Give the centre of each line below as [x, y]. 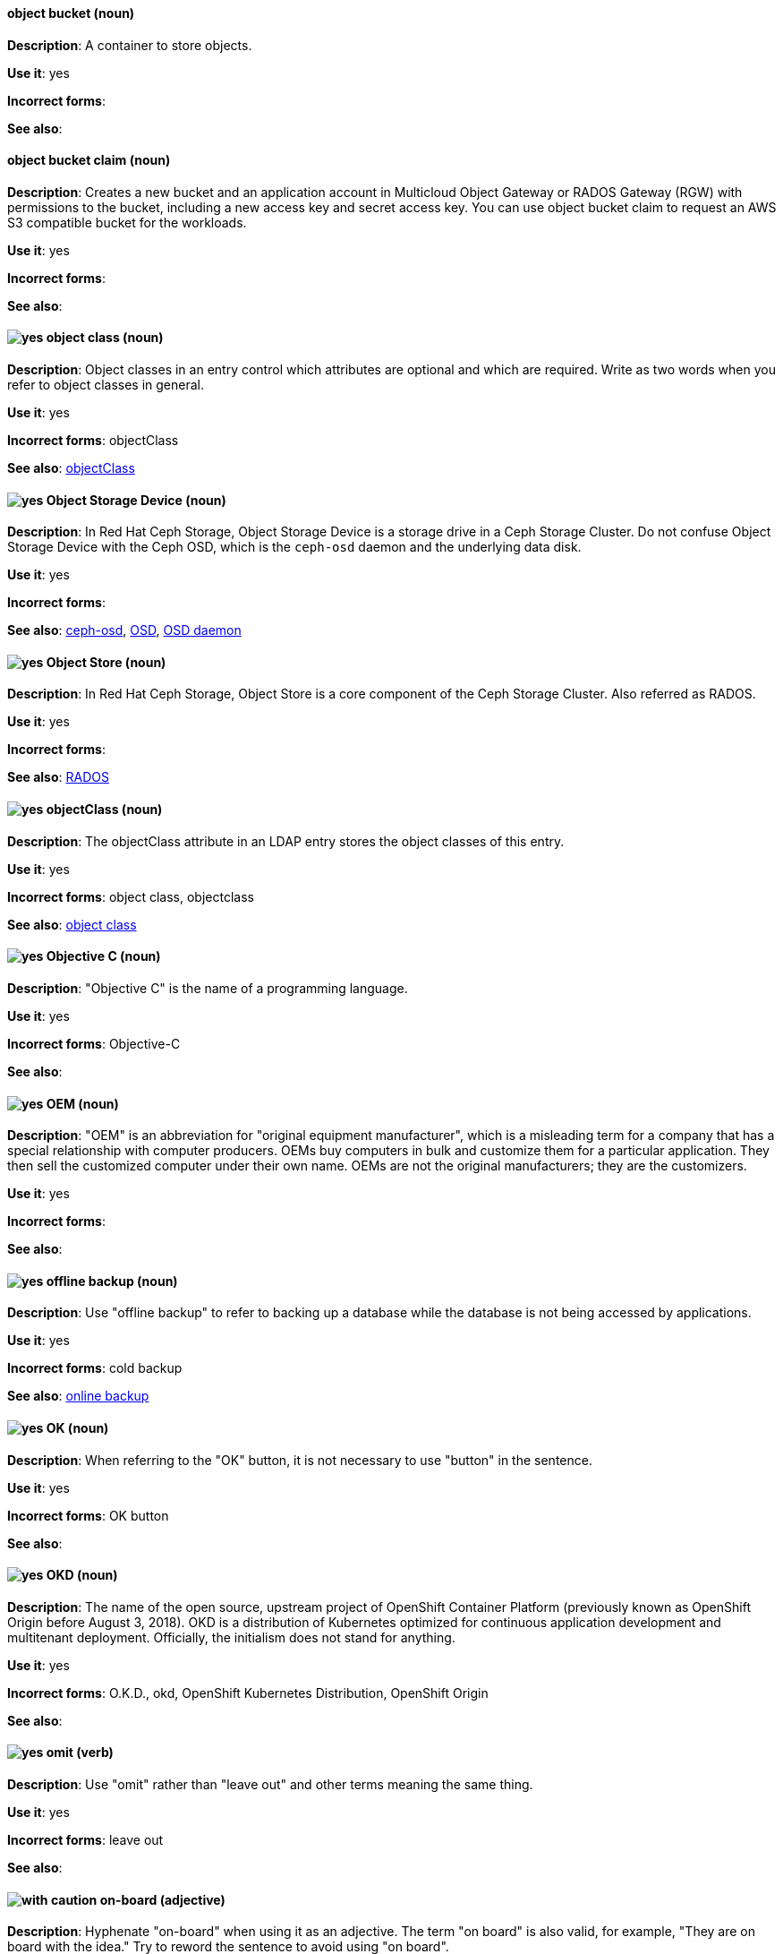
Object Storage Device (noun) [136, 500]
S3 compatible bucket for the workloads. [127, 222]
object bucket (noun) [71, 13]
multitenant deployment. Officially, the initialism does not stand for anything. [231, 1637]
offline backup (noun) [112, 1281]
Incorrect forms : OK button [88, 1515]
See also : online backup [78, 1396]
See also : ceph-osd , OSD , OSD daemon [124, 630]
